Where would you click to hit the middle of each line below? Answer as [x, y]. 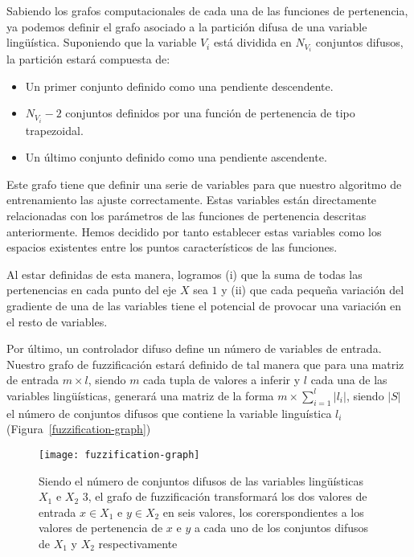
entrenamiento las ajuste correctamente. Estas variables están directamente [192, 200]
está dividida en [252, 42]
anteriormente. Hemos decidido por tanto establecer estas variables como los [194, 231]
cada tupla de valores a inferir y [222, 380]
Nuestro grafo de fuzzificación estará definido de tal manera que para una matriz [205, 364]
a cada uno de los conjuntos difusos [281, 528]
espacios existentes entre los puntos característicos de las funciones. [172, 247]
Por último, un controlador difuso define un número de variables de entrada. [194, 348]
